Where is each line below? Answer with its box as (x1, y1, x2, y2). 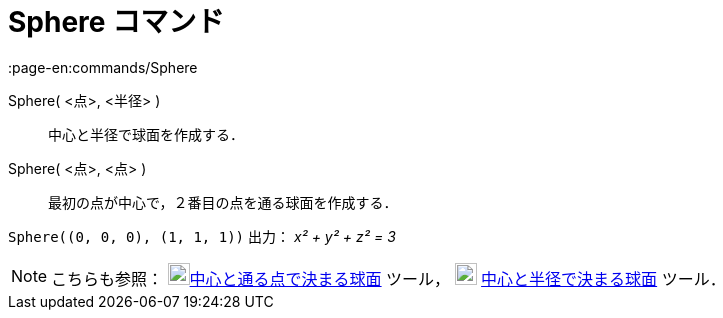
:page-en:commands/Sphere (8, 58, 198, 76)
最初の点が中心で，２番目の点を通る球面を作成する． (48, 193, 398, 211)
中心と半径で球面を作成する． (48, 125, 244, 143)
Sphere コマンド (8, 5, 225, 39)
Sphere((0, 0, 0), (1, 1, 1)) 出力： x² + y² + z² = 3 (8, 227, 396, 245)
